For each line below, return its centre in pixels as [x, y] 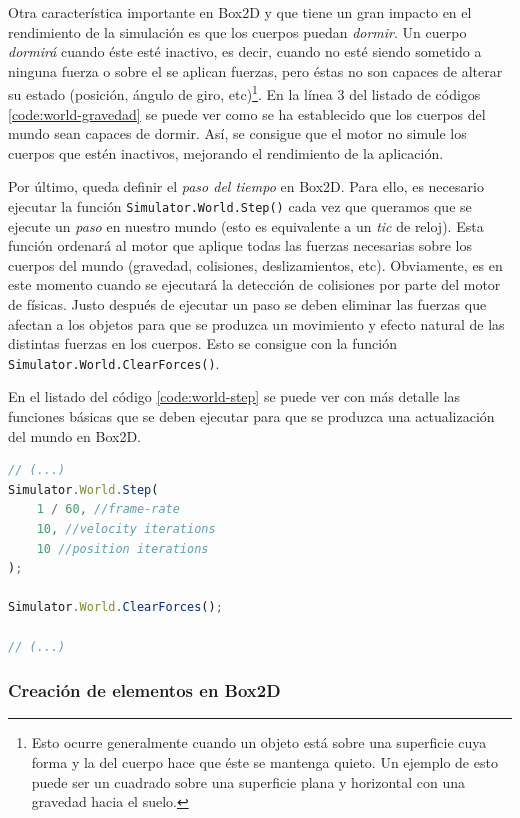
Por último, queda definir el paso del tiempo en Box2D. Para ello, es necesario [246, 186]
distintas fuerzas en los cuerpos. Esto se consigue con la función [202, 343]
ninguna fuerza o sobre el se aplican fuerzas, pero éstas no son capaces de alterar [255, 70]
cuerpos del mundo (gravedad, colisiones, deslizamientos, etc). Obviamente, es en [255, 264]
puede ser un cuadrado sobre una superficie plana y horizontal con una [248, 781]
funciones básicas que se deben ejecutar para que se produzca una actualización [251, 416]
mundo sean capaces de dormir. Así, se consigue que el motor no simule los [237, 133]
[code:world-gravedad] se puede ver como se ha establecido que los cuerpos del [247, 113]
